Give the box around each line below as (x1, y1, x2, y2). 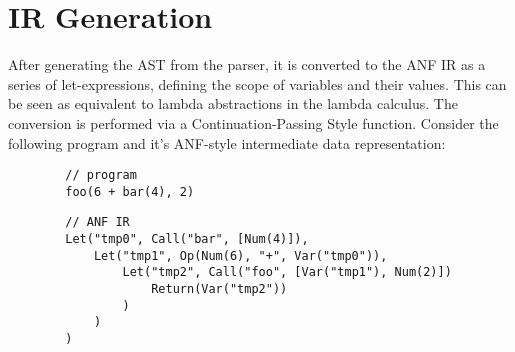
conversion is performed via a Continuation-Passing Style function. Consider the (8, 112, 499, 133)
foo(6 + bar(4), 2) (65, 184, 195, 199)
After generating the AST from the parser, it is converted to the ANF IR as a (8, 54, 486, 75)
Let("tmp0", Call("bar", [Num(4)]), (65, 232, 309, 247)
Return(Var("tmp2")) (151, 282, 288, 297)
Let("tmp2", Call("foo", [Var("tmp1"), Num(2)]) (122, 265, 452, 280)
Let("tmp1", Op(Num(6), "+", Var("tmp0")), (93, 248, 388, 263)
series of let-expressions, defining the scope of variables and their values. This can (8, 73, 507, 94)
